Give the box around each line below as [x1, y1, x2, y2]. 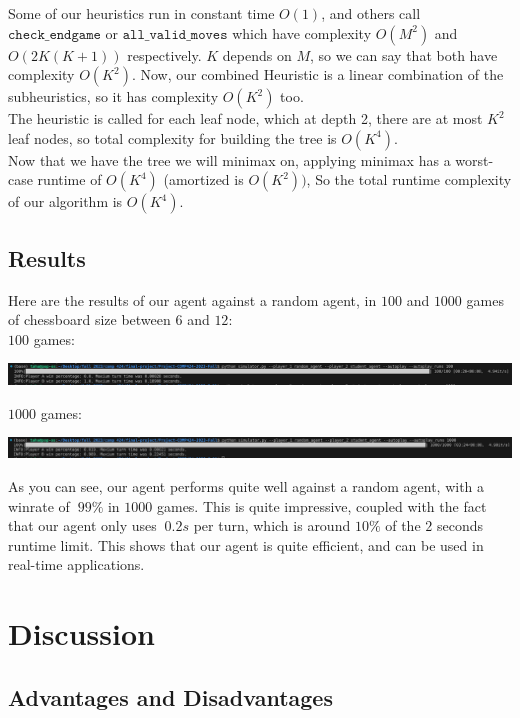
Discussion [8, 613, 155, 654]
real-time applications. [8, 554, 145, 575]
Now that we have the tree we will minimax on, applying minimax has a [8, 149, 451, 170]
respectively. [127, 44, 202, 65]
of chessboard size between [8, 309, 171, 330]
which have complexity [232, 22, 372, 43]
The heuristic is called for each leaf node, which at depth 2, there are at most [8, 108, 483, 129]
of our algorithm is [8, 191, 123, 212]
